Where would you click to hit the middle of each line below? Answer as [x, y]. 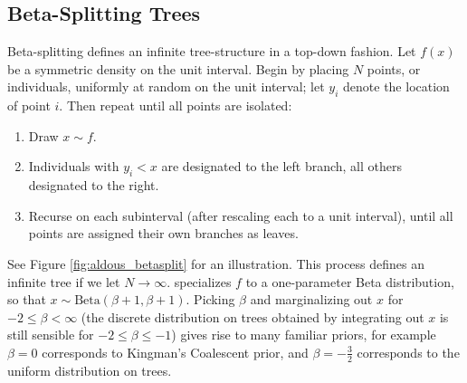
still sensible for [51, 335]
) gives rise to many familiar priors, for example [304, 335]
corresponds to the [408, 352]
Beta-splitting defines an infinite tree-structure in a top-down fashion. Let [212, 51]
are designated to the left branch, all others [282, 166]
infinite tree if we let [64, 281]
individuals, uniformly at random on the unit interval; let [166, 86]
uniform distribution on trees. [90, 370]
